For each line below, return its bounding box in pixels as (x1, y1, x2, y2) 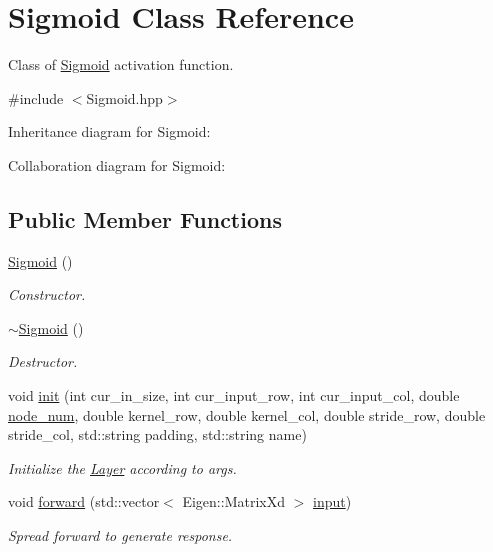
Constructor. (8, 284, 86, 305)
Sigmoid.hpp (86, 87, 163, 108)
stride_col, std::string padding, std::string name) (8, 424, 307, 445)
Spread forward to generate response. (8, 525, 233, 546)
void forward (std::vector (8, 491, 160, 512)
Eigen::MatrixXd (182, 491, 285, 512)
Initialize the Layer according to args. (8, 457, 237, 478)
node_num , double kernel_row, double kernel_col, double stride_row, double (8, 404, 486, 425)
